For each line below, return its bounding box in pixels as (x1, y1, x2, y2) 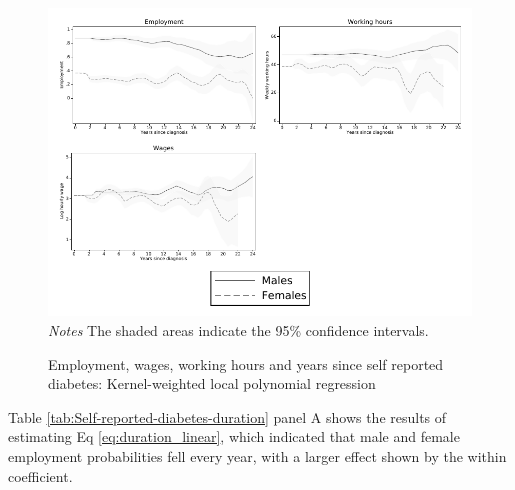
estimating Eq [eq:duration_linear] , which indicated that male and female (8, 426, 460, 447)
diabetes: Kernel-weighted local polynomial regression (48, 373, 376, 394)
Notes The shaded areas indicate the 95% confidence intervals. (48, 319, 429, 340)
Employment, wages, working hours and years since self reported (48, 353, 444, 374)
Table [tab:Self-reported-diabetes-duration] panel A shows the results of (8, 406, 447, 427)
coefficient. (8, 465, 73, 486)
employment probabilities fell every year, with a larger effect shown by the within (8, 445, 507, 466)
